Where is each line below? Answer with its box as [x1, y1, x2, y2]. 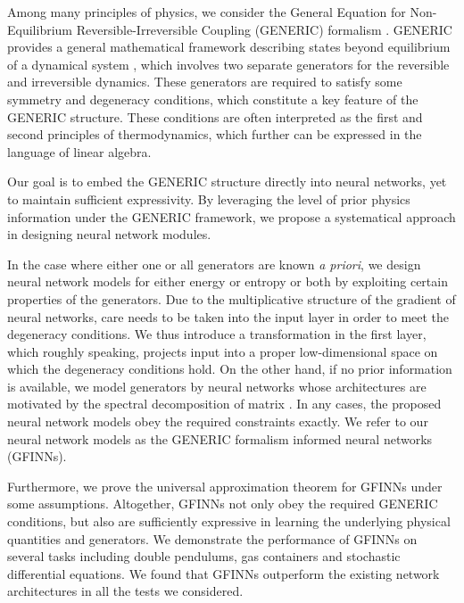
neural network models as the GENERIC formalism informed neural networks [7, 429, 433, 448]
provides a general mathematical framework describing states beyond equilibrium [7, 37, 451, 56]
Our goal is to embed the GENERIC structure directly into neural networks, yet [7, 172, 447, 191]
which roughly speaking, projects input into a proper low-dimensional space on [7, 342, 438, 360]
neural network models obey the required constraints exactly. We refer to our [7, 412, 428, 431]
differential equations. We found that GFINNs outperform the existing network [7, 564, 440, 582]
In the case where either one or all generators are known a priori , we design [7, 254, 421, 273]
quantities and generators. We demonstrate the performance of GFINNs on [7, 529, 418, 548]
